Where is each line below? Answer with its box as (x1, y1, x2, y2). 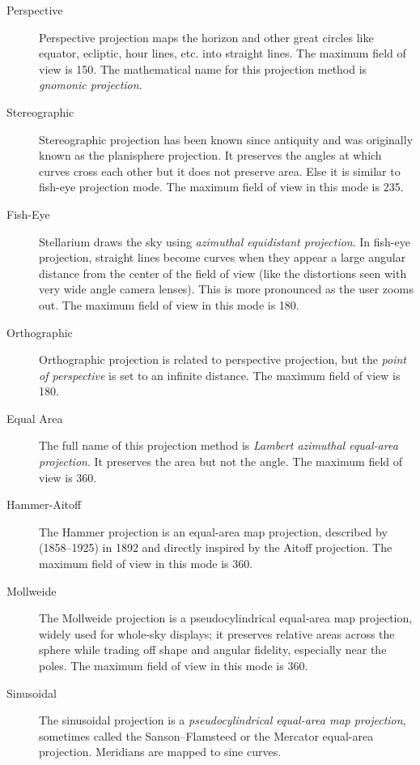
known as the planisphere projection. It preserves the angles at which (39, 147, 382, 164)
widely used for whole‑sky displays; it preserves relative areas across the (39, 625, 395, 642)
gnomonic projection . (39, 76, 142, 93)
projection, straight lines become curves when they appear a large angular (39, 249, 406, 266)
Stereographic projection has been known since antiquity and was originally (39, 130, 414, 147)
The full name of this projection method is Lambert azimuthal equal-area (39, 437, 398, 454)
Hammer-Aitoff (6, 496, 82, 513)
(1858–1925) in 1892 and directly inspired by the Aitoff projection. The (39, 539, 392, 556)
